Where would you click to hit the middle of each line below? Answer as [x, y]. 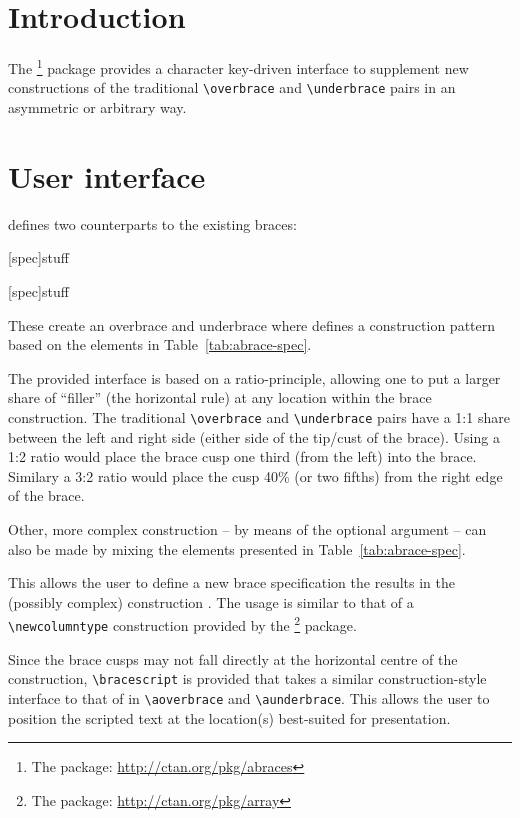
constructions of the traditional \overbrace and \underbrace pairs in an [232, 87]
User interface [107, 175]
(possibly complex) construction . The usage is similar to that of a [211, 601]
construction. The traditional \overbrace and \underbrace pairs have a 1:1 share [259, 416]
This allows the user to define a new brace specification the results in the [231, 582]
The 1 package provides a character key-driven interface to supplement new [238, 66]
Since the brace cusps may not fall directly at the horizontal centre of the [233, 658]
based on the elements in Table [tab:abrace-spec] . [160, 344]
